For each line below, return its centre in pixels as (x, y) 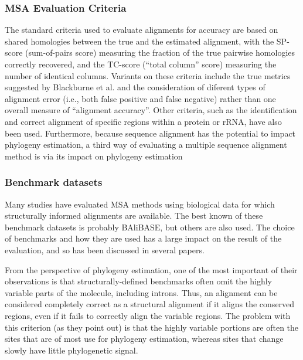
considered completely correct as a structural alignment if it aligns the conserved (150, 304)
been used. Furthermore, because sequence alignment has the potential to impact (150, 133)
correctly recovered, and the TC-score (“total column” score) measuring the (141, 64)
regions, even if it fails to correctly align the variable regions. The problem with (148, 315)
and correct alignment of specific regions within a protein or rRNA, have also (143, 121)
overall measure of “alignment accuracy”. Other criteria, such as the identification (151, 110)
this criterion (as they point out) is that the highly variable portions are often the (152, 327)
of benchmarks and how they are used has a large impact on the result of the (143, 238)
